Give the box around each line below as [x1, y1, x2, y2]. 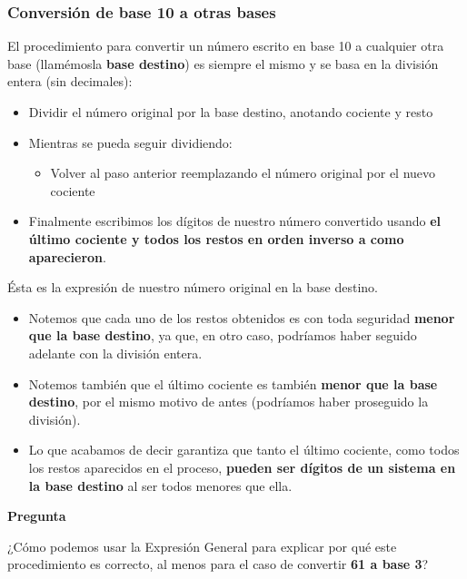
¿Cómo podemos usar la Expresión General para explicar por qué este [7, 536, 397, 555]
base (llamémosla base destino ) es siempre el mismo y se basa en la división [7, 54, 439, 73]
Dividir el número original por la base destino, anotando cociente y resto [28, 103, 433, 121]
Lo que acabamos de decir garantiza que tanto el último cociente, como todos [28, 440, 460, 459]
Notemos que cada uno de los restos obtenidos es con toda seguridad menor [28, 308, 455, 327]
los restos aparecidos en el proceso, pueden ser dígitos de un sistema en [28, 457, 456, 476]
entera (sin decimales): [7, 72, 133, 91]
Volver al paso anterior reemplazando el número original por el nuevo [50, 163, 436, 182]
